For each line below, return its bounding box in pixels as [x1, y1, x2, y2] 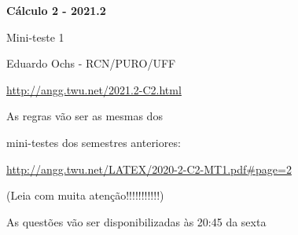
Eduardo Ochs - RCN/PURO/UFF [6, 55, 176, 72]
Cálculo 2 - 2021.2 [6, 2, 106, 18]
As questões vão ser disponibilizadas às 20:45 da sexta [6, 213, 267, 229]
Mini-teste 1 [6, 28, 64, 45]
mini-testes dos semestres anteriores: [6, 134, 181, 150]
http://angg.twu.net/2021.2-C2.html [6, 81, 182, 97]
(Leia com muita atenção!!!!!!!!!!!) [6, 187, 164, 204]
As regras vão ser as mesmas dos [6, 108, 163, 124]
